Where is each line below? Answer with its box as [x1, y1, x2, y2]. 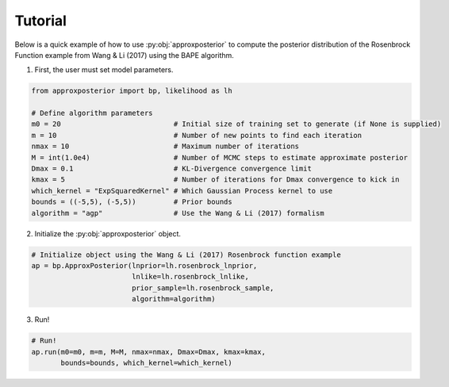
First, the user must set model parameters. [34, 65, 174, 75]
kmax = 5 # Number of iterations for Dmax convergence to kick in [31, 175, 400, 184]
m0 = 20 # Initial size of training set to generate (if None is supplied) [31, 120, 442, 128]
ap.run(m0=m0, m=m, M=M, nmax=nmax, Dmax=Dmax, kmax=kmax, [31, 347, 266, 356]
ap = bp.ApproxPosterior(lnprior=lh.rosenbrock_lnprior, [31, 261, 258, 270]
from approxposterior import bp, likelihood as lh [31, 86, 233, 95]
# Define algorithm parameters [31, 109, 154, 118]
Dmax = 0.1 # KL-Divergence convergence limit [31, 164, 313, 174]
